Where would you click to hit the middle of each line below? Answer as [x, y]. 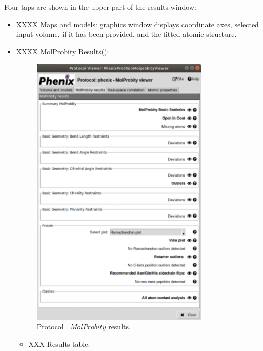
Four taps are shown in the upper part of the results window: [100, 7]
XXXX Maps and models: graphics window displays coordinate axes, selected [137, 24]
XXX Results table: [59, 344]
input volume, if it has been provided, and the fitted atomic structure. [126, 34]
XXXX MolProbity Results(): [63, 51]
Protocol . [52, 327]
